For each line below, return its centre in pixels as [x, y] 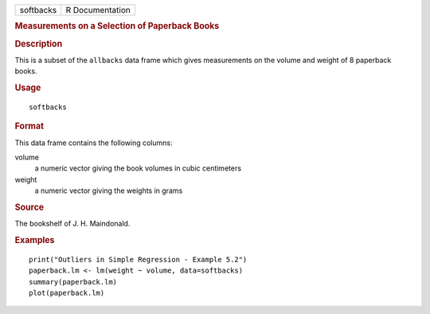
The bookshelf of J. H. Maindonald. [72, 224]
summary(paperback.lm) [73, 282]
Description [39, 44]
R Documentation [98, 10]
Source [29, 207]
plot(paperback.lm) [67, 293]
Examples [35, 241]
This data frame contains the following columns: [94, 143]
